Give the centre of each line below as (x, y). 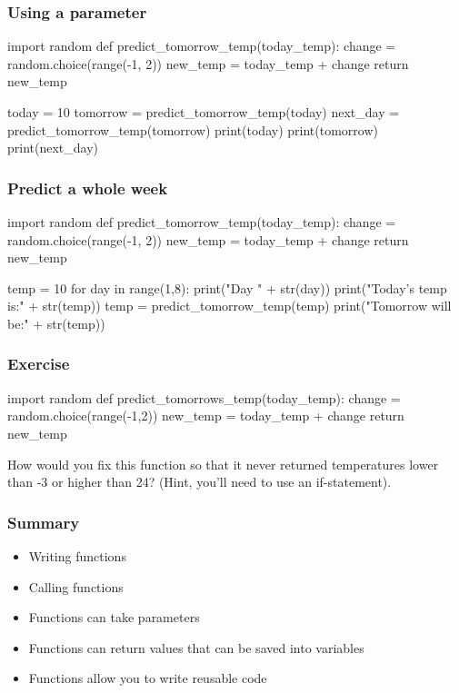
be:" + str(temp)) (56, 323)
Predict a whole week (88, 188)
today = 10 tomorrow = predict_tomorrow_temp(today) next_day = (204, 112)
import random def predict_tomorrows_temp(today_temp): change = (204, 397)
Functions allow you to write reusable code (148, 678)
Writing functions (77, 555)
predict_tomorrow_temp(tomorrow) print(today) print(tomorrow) (193, 129)
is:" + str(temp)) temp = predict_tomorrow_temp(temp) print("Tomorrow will (229, 306)
